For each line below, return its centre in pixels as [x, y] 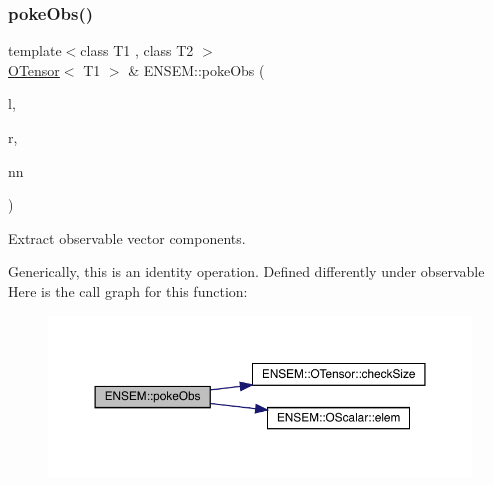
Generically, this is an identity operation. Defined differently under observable [246, 271]
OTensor [34, 69]
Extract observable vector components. [127, 237]
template [35, 50]
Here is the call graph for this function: [128, 290]
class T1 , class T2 [137, 50]
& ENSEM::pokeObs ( [196, 69]
